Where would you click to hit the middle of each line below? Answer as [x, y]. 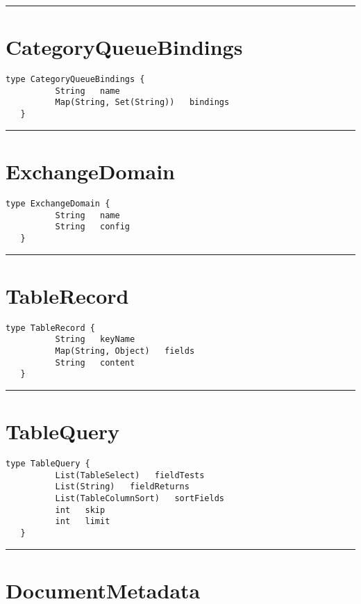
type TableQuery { [48, 464]
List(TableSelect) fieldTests [130, 475]
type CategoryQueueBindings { [75, 80]
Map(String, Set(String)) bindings [142, 103]
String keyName [95, 340]
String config [92, 227]
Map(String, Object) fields [125, 351]
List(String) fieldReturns [122, 487]
